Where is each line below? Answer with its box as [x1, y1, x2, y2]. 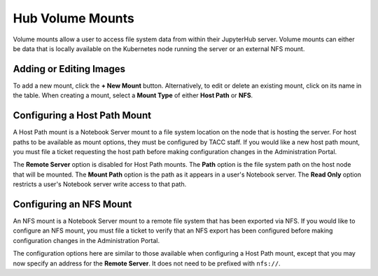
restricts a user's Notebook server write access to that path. [13, 180, 187, 188]
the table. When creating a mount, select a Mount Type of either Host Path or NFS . [13, 91, 253, 99]
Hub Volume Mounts [13, 11, 134, 26]
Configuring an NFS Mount [13, 198, 132, 210]
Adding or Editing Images [13, 63, 126, 75]
